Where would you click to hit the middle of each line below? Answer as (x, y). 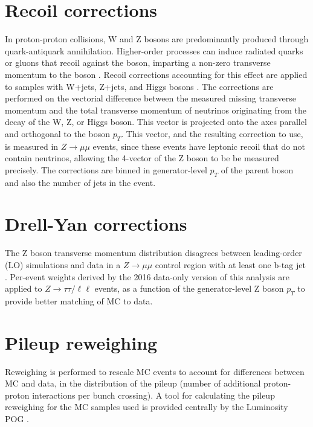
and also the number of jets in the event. (80, 182)
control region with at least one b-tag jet (230, 264)
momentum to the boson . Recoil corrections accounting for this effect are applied (156, 74)
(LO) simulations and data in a (63, 264)
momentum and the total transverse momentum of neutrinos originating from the (156, 110)
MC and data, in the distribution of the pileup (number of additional (133, 383)
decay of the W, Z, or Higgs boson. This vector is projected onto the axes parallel (156, 122)
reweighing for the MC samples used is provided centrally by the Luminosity (147, 407)
